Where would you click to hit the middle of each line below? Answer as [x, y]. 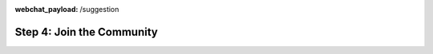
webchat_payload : [47, 9]
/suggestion [99, 9]
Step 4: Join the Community [86, 32]
